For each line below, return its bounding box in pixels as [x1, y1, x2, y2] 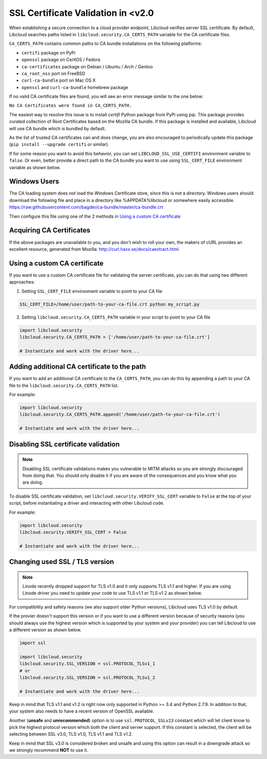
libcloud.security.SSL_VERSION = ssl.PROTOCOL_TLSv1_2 [19, 674, 155, 680]
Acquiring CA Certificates [9, 226, 90, 235]
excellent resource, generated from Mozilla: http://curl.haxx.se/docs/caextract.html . [9, 246, 180, 252]
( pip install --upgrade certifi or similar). [9, 142, 110, 147]
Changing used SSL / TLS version [9, 558, 114, 566]
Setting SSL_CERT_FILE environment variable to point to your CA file [21, 288, 163, 294]
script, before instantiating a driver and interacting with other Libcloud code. [9, 500, 165, 506]
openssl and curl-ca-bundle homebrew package [21, 84, 129, 90]
